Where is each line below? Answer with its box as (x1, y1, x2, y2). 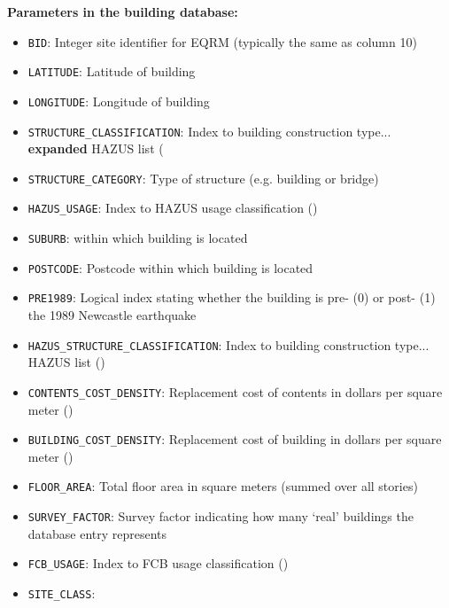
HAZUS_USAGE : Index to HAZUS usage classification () (27, 199, 318, 217)
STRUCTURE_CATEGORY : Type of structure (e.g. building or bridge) (27, 168, 379, 187)
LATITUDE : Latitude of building (27, 62, 196, 81)
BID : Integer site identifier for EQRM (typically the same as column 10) (27, 32, 417, 51)
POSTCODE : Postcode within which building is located (27, 258, 314, 277)
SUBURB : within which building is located (27, 229, 248, 247)
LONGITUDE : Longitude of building (27, 91, 210, 110)
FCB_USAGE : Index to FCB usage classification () (27, 554, 289, 573)
